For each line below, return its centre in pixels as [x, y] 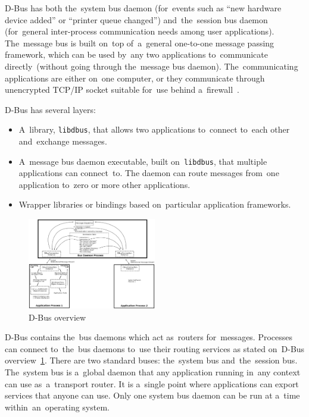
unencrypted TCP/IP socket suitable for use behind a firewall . [122, 90]
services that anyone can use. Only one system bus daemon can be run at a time [152, 395]
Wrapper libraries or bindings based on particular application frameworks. [155, 204]
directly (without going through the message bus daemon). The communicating [152, 66]
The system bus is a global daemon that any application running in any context [153, 371]
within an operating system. [57, 407]
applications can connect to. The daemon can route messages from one [149, 173]
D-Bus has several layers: [50, 109]
